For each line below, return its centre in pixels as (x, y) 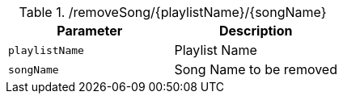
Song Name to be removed (256, 69)
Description (256, 31)
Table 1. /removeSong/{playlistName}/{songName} (173, 12)
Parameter (90, 31)
